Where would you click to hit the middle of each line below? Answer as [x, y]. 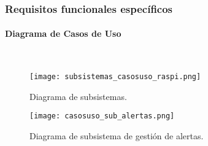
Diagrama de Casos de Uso [63, 33]
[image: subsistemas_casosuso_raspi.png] [115, 77]
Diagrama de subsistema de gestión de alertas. [117, 136]
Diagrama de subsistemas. [78, 96]
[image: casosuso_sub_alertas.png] [102, 116]
